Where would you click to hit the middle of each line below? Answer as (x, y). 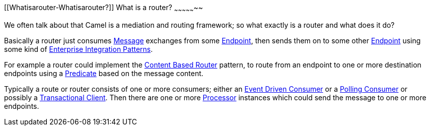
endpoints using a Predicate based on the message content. (104, 73)
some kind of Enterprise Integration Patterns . (79, 49)
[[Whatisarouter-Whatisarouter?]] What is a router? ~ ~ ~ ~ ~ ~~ (103, 8)
